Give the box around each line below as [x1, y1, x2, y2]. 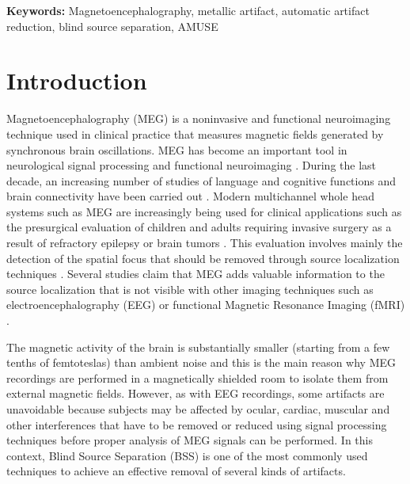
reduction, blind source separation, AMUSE [6, 17, 218, 34]
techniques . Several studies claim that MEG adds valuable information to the [6, 265, 385, 282]
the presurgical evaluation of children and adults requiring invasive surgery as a [6, 219, 392, 235]
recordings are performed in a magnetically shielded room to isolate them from [6, 369, 389, 386]
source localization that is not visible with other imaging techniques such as [6, 280, 374, 297]
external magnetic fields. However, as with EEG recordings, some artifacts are [6, 385, 385, 402]
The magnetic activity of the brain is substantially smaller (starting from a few [6, 338, 390, 355]
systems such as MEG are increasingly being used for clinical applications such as [6, 203, 402, 219]
